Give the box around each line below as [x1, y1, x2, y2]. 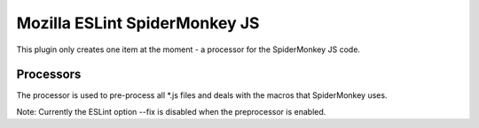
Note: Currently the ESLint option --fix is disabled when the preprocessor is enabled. [16, 106, 326, 117]
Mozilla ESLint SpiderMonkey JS [16, 13, 260, 33]
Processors [16, 67, 82, 82]
